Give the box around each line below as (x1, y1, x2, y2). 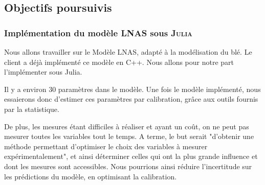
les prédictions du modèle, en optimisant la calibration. (4, 171, 177, 181)
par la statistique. (4, 103, 59, 114)
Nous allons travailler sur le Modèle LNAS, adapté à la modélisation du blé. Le (4, 47, 252, 57)
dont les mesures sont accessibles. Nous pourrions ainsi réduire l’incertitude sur (4, 160, 252, 171)
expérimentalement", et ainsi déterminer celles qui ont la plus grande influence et (4, 151, 258, 161)
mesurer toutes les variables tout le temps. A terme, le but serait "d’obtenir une (4, 131, 254, 142)
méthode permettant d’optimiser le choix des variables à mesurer (4, 141, 208, 151)
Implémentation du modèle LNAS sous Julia (4, 26, 192, 39)
